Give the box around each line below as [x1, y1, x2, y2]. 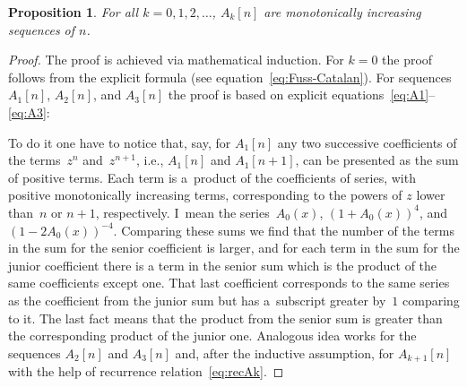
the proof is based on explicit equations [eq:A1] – [168, 85, 436, 104]
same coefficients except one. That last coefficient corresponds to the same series [8, 273, 450, 292]
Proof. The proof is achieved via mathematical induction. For [8, 50, 344, 69]
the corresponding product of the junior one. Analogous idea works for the [8, 326, 417, 345]
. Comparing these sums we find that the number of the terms [113, 220, 454, 239]
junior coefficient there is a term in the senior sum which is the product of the [8, 255, 437, 274]
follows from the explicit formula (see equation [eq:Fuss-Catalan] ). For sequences [8, 67, 452, 86]
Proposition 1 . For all [8, 3, 139, 21]
